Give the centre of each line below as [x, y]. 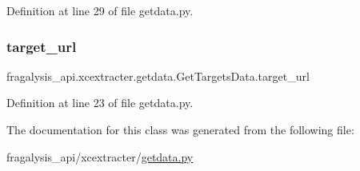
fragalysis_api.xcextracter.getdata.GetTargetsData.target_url [158, 76]
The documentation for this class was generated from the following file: [180, 129]
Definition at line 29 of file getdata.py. [100, 10]
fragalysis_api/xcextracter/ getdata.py [100, 156]
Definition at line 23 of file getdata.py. [100, 103]
